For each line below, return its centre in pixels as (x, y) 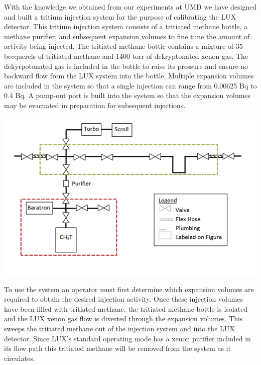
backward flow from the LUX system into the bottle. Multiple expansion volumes (129, 76)
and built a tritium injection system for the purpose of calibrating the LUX (120, 16)
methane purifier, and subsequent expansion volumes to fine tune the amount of (127, 36)
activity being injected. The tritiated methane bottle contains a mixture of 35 (123, 46)
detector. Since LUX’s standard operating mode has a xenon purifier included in (127, 338)
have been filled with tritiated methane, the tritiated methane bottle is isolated (126, 308)
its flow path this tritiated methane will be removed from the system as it (117, 348)
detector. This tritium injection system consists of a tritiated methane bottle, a (126, 26)
